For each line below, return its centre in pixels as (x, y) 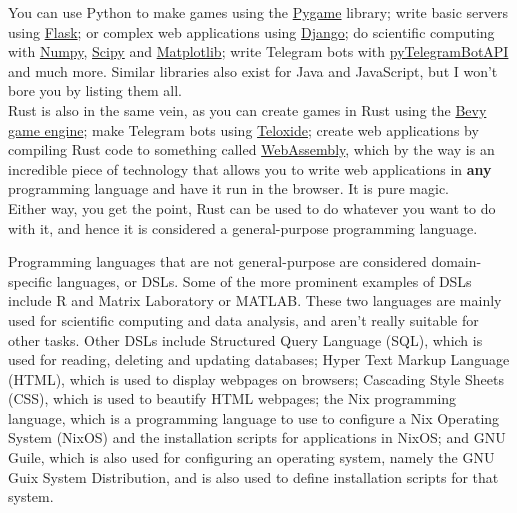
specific (30, 280)
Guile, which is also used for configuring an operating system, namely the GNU (251, 457)
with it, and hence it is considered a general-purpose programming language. (243, 227)
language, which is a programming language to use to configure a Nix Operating (254, 417)
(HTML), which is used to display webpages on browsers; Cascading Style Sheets (256, 378)
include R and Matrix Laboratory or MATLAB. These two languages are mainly (255, 300)
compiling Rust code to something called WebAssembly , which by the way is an (251, 149)
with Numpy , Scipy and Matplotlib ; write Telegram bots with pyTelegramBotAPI (258, 51)
